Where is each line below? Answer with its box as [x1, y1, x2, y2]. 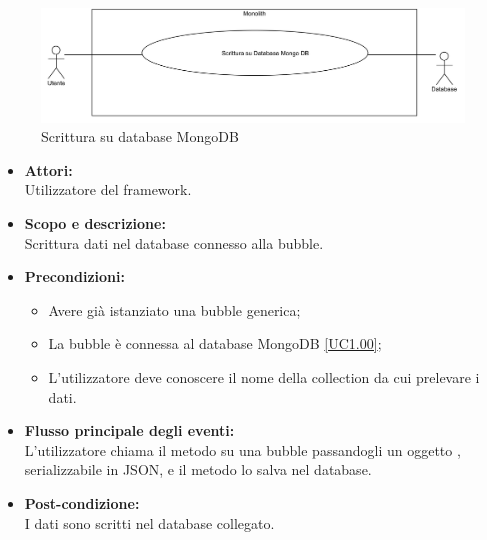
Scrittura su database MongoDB [41, 126, 239, 147]
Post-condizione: [24, 493, 140, 513]
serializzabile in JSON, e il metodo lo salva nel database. [24, 459, 372, 480]
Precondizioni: [24, 266, 125, 287]
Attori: [24, 159, 73, 180]
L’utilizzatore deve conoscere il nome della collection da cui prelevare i [48, 367, 480, 388]
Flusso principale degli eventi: [24, 420, 235, 441]
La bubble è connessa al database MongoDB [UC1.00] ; [48, 333, 382, 354]
